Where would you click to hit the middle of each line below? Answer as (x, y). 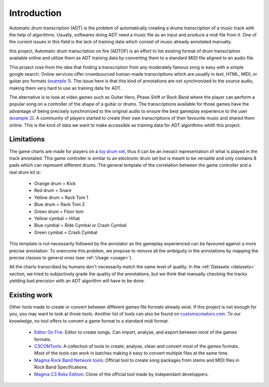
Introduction (35, 13)
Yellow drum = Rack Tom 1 (61, 197)
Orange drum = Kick (55, 184)
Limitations (27, 139)
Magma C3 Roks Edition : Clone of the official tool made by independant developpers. (122, 374)
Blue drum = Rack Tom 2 (59, 204)
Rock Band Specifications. (61, 367)
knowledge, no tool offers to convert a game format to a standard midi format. (89, 321)
